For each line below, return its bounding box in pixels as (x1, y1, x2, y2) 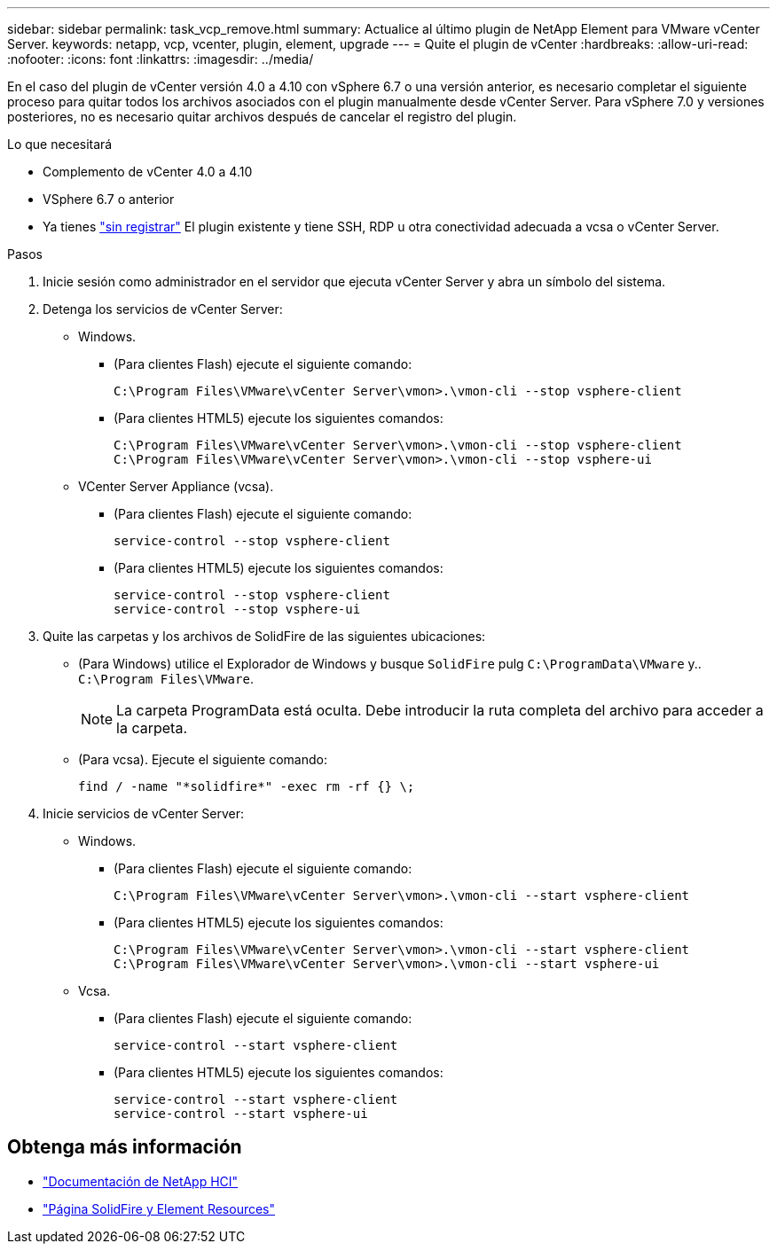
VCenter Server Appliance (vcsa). (78, 479, 274, 494)
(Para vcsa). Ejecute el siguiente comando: (78, 752, 327, 767)
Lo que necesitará (7, 137, 113, 152)
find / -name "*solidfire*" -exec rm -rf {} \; (78, 779, 415, 794)
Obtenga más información (7, 1136, 242, 1159)
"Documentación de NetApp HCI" (43, 1173, 239, 1189)
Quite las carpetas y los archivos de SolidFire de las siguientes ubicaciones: (43, 629, 486, 644)
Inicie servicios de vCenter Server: (43, 806, 245, 821)
